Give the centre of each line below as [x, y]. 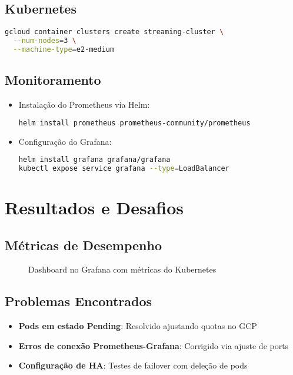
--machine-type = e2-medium [64, 49]
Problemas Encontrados [79, 301]
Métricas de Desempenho [83, 245]
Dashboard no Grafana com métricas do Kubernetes [122, 269]
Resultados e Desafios [94, 208]
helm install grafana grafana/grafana [94, 160]
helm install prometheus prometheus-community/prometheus [134, 123]
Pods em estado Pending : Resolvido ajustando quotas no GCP [138, 326]
